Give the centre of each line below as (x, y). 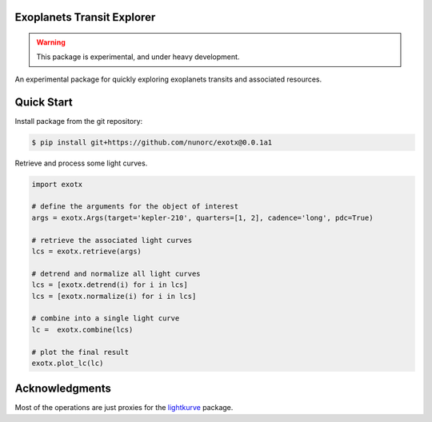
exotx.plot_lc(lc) (68, 363)
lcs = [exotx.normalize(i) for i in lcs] (114, 296)
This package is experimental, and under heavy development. (138, 57)
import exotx (57, 184)
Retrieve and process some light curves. (81, 163)
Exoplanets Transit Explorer (85, 17)
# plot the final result (80, 352)
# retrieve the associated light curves (112, 240)
